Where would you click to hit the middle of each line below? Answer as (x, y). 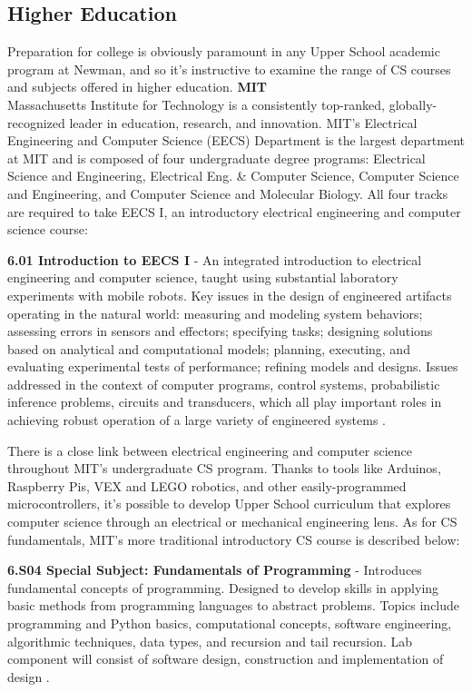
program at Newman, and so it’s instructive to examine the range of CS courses (229, 69)
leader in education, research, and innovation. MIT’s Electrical (243, 122)
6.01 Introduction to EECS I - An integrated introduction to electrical (215, 259)
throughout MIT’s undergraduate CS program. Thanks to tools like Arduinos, (224, 468)
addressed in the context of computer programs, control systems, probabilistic (224, 384)
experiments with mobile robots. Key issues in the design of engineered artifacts (230, 295)
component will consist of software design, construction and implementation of (226, 659)
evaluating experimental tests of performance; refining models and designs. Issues (233, 366)
